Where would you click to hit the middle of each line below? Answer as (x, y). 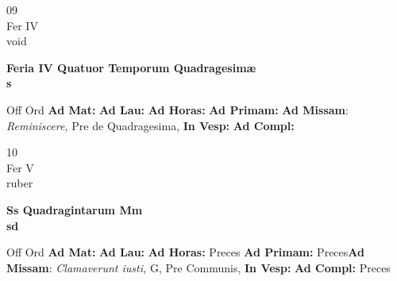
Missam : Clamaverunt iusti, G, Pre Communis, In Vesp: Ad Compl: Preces (198, 267)
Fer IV (22, 25)
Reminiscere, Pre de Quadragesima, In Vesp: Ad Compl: (150, 125)
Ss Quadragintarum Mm (75, 209)
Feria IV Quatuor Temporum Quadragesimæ (131, 67)
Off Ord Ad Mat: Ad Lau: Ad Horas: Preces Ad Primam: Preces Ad (185, 252)
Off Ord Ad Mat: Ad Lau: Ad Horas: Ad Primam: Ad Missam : (177, 109)
